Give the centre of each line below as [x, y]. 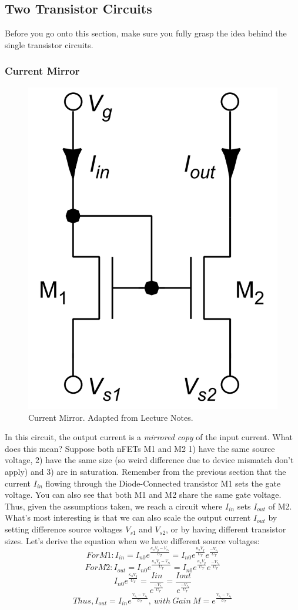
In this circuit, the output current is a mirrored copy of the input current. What [149, 437]
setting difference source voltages [64, 529]
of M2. [280, 506]
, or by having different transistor [226, 529]
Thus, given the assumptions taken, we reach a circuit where [114, 506]
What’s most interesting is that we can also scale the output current [128, 517]
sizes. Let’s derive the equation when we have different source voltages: [132, 540]
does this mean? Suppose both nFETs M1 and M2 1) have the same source [140, 448]
